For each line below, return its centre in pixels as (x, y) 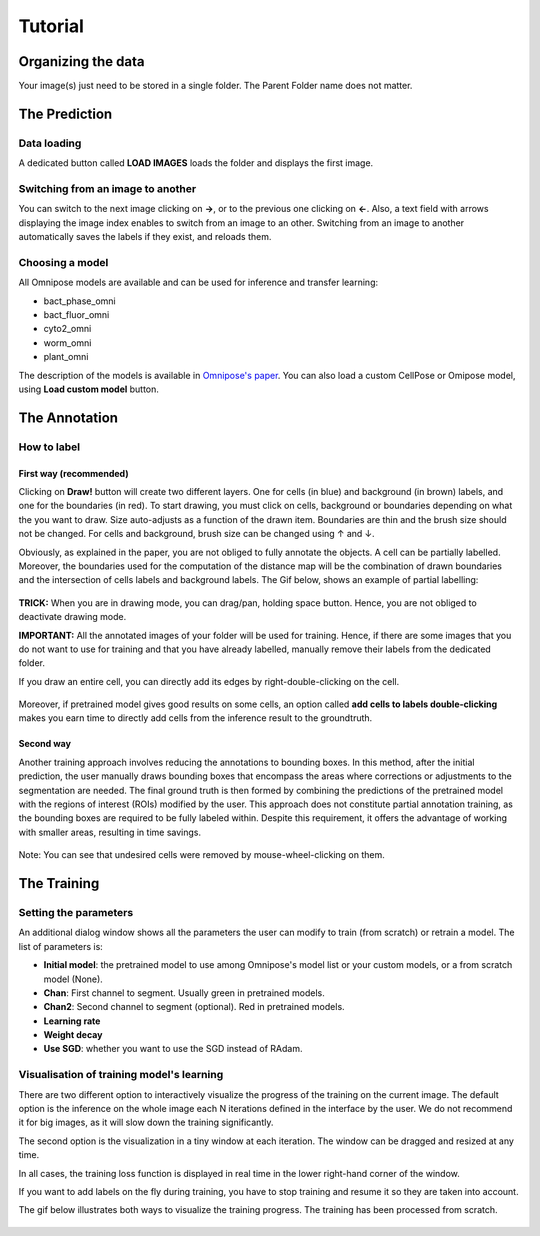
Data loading (50, 143)
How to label (49, 447)
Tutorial (51, 26)
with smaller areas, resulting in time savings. (110, 832)
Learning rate (72, 1021)
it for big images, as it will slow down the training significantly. (146, 1122)
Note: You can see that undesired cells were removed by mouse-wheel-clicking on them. (201, 855)
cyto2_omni (67, 329)
